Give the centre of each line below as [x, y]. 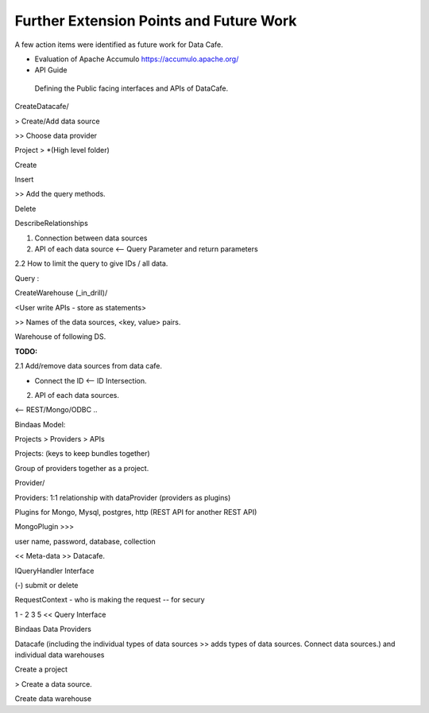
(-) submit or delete [46, 585]
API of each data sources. [77, 395]
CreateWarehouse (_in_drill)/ [61, 293]
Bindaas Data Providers [53, 629]
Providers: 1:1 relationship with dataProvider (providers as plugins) [123, 497]
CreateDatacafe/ [42, 107]
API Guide [51, 70]
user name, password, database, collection [85, 541]
